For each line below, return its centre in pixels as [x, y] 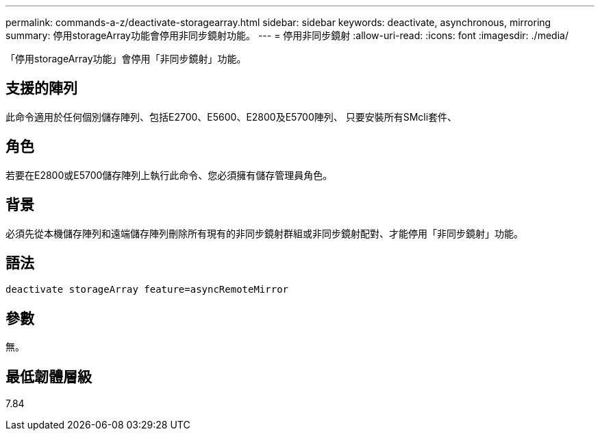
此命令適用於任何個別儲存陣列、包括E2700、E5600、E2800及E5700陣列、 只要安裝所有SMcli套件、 [232, 117]
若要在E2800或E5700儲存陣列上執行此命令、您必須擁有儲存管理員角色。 [169, 175]
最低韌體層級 [49, 376]
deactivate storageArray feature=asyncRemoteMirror [147, 290]
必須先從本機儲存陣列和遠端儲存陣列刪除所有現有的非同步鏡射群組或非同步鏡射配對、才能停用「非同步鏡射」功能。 [264, 233]
